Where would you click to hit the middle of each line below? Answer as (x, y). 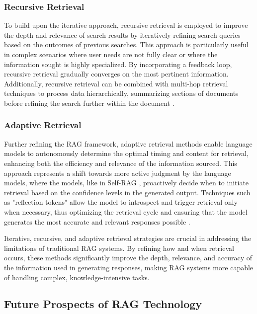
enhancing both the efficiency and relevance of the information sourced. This (121, 163)
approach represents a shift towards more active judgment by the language (118, 173)
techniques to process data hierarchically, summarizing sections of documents (121, 93)
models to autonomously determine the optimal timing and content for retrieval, (126, 153)
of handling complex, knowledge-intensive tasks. (77, 277)
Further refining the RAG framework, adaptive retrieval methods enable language (128, 143)
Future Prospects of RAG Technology (103, 304)
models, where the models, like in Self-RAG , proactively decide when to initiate (127, 183)
